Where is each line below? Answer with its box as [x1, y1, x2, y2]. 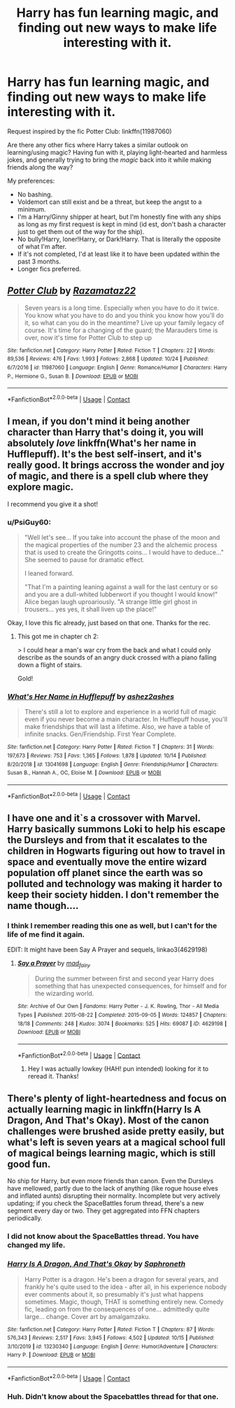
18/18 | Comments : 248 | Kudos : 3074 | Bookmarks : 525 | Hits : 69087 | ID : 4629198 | [17, 1020, 227, 1027]
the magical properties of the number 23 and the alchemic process [24, 541, 218, 549]
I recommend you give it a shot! [7, 500, 99, 508]
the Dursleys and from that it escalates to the [7, 834, 208, 846]
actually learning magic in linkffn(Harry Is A [7, 1103, 201, 1115]
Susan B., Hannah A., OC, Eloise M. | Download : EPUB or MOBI [7, 770, 162, 777]
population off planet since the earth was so [7, 867, 204, 879]
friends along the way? [7, 163, 73, 171]
